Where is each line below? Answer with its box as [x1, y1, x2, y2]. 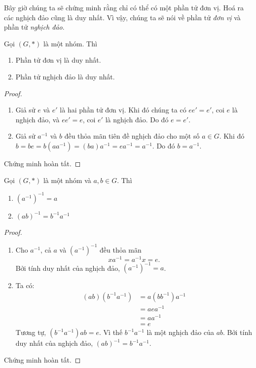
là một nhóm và [43, 175, 91, 185]
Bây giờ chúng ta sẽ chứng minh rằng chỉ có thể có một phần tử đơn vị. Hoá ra [4, 2, 244, 12]
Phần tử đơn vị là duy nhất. [15, 55, 101, 65]
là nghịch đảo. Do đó [105, 114, 169, 124]
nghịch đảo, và [15, 114, 60, 124]
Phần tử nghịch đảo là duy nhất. [15, 71, 115, 81]
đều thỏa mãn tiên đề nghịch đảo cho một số [64, 131, 200, 141]
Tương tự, [15, 327, 46, 337]
